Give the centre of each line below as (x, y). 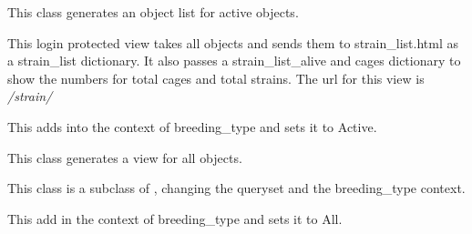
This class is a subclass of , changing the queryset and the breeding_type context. (236, 188)
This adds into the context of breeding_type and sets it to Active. (192, 126)
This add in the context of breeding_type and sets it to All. (175, 218)
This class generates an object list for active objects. (153, 12)
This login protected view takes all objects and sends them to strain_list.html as (233, 42)
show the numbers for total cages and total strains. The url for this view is (216, 78)
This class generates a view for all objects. (125, 157)
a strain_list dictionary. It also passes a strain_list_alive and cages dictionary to (234, 61)
